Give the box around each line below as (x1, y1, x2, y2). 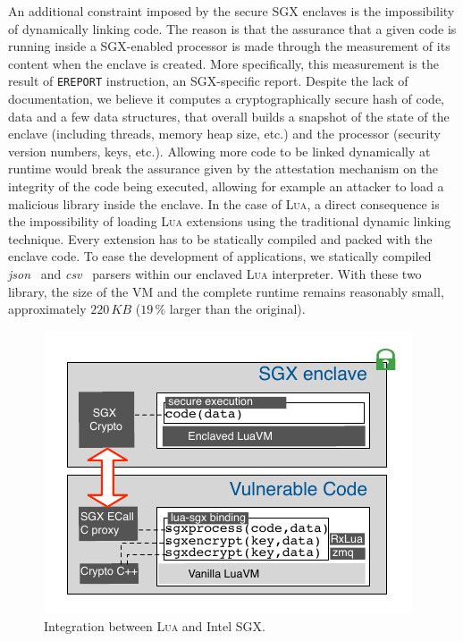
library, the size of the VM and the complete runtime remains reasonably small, (8, 282, 444, 300)
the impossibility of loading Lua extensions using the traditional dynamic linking (8, 212, 451, 231)
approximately (8, 299, 87, 318)
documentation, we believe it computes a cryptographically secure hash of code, (8, 89, 444, 108)
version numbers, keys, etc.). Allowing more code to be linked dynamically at (8, 141, 431, 160)
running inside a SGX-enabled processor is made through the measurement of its (8, 37, 450, 55)
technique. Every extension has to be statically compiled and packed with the (8, 229, 433, 248)
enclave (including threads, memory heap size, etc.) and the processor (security (8, 124, 441, 143)
